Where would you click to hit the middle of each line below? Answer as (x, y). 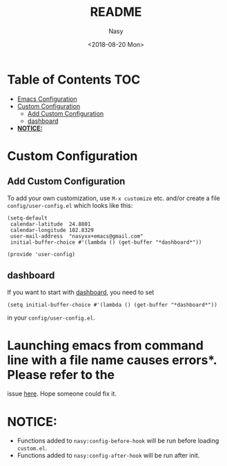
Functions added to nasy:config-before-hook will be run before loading (118, 441)
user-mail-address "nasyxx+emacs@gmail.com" (77, 236)
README (116, 12)
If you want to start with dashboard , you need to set (81, 292)
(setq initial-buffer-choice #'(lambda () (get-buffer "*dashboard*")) (112, 304)
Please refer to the (61, 375)
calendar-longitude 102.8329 (52, 230)
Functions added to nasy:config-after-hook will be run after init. (108, 456)
